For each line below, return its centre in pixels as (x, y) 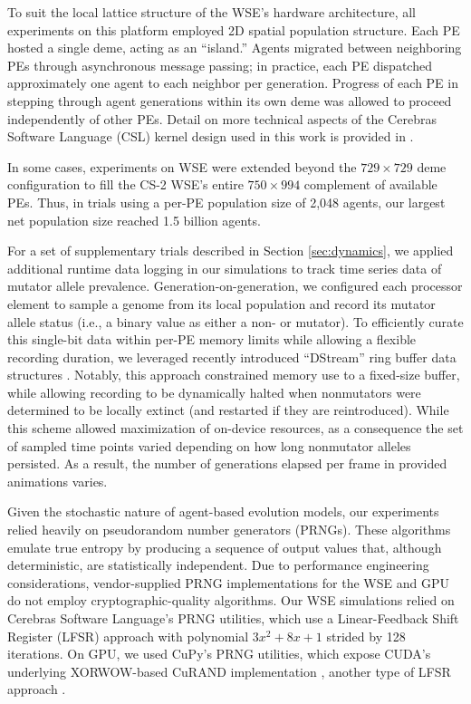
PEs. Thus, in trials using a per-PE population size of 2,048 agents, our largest (226, 202)
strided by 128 (366, 636)
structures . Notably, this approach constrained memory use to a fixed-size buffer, (234, 375)
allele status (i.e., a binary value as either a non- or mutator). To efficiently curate (235, 321)
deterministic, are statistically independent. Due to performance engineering (218, 565)
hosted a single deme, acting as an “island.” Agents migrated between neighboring (235, 48)
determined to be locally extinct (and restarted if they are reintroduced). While (228, 410)
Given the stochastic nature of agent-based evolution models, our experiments (223, 511)
